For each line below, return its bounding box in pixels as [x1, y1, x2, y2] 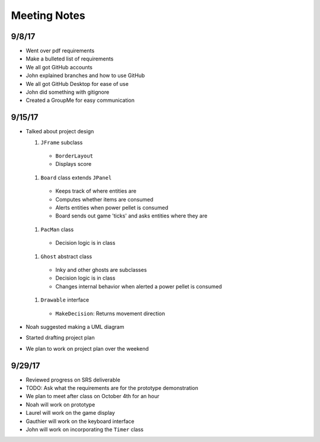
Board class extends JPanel [40, 174, 112, 181]
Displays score [55, 161, 92, 168]
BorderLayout [55, 153, 94, 159]
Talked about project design [25, 128, 94, 135]
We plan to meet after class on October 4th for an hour [25, 393, 160, 400]
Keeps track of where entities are [55, 187, 136, 195]
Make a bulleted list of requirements [25, 55, 114, 62]
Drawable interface [40, 296, 89, 303]
